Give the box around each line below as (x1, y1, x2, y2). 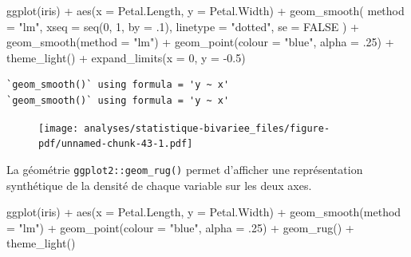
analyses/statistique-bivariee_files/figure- (84, 122, 330, 134)
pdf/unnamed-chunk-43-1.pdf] (38, 138, 193, 150)
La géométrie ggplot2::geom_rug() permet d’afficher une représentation (6, 160, 363, 177)
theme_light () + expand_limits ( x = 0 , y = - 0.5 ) (6, 49, 246, 65)
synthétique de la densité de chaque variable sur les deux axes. (6, 176, 312, 193)
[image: (38, 122, 79, 134)
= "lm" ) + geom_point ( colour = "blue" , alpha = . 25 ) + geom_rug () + (6, 219, 354, 235)
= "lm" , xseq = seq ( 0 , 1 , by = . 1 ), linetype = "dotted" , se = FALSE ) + (6, 18, 359, 34)
